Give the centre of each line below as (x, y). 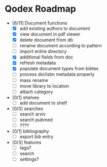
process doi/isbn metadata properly (57, 74)
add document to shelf (43, 103)
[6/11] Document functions (40, 23)
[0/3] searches (28, 108)
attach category (36, 92)
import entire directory (43, 51)
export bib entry (37, 136)
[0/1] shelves (25, 97)
